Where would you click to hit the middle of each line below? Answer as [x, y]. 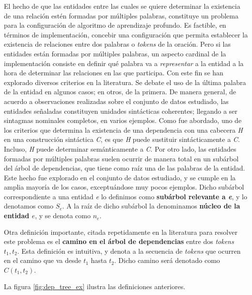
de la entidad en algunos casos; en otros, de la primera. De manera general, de [120, 92]
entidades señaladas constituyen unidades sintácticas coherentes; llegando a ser [121, 111]
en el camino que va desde [43, 260]
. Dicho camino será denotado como [167, 260]
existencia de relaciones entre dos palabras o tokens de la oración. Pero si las [118, 44]
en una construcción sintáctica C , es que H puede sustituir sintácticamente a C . [122, 139]
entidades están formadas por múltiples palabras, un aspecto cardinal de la [115, 53]
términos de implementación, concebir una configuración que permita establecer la [126, 34]
